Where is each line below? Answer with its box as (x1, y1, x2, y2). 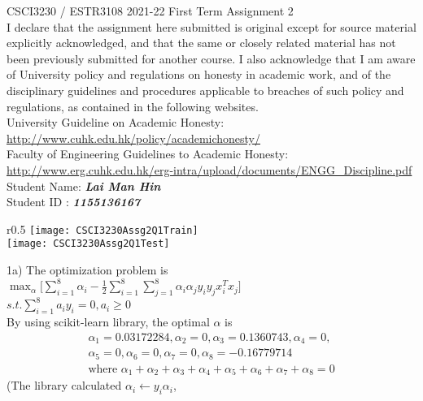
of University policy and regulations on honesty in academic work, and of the (7, 66, 391, 83)
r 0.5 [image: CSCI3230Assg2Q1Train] (7, 220, 198, 237)
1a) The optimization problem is (7, 261, 168, 278)
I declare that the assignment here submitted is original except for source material (7, 18, 416, 35)
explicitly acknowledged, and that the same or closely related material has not (7, 34, 396, 51)
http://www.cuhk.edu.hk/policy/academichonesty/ (7, 129, 261, 146)
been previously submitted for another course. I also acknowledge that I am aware (7, 50, 416, 67)
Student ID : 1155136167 (7, 193, 141, 210)
